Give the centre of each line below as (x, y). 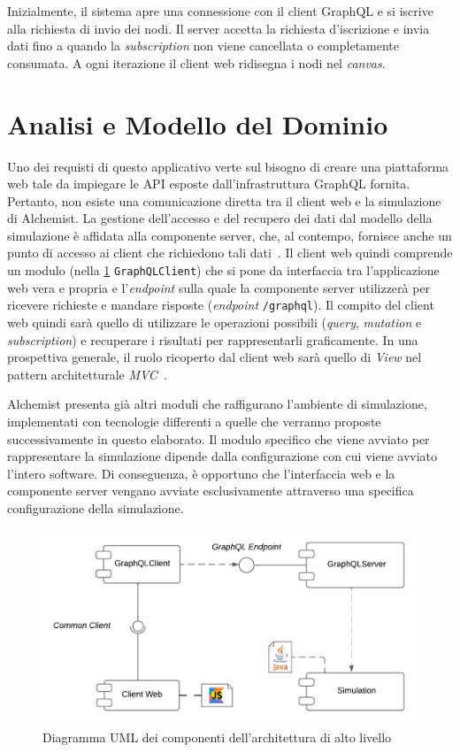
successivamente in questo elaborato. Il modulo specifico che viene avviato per (218, 438)
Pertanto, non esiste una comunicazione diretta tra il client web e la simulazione (224, 200)
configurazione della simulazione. (96, 507)
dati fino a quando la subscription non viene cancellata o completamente (203, 46)
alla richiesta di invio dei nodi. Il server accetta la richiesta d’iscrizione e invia (218, 28)
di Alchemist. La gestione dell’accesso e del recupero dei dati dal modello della (220, 218)
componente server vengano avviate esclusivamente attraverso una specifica (211, 491)
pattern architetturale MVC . (87, 374)
